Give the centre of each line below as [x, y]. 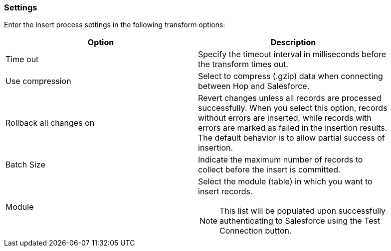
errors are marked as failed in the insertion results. [293, 128]
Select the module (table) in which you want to [285, 182]
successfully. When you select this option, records [293, 108]
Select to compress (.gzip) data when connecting [291, 76]
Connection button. [256, 231]
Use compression [38, 81]
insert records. [225, 192]
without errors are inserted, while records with [285, 118]
